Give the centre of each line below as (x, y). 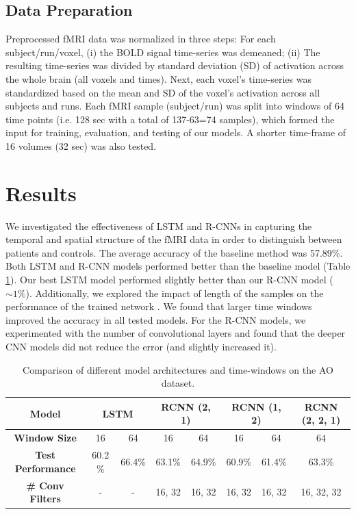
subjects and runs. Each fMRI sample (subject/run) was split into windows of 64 (175, 106)
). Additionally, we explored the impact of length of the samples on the (175, 293)
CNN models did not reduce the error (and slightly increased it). (141, 347)
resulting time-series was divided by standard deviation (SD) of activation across (175, 65)
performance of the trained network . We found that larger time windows (159, 306)
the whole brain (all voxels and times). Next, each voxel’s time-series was (158, 78)
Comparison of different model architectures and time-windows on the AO (178, 369)
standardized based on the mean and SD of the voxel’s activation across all (163, 92)
